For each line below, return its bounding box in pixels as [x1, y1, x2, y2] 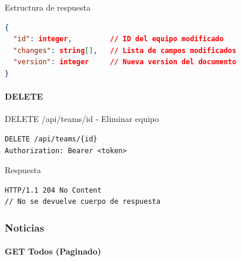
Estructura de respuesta [5, 1, 91, 13]
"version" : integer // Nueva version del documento [13, 58, 236, 67]
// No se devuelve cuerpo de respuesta [5, 197, 160, 206]
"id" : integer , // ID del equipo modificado [13, 35, 224, 44]
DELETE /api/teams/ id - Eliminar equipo [5, 113, 159, 125]
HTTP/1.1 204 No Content [5, 186, 102, 194]
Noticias [5, 220, 44, 234]
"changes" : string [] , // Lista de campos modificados [13, 46, 236, 55]
